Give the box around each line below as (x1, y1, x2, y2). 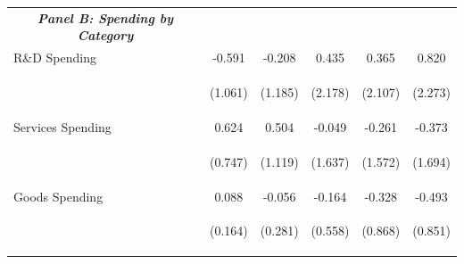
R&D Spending (13, 48, 96, 67)
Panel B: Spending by (37, 8, 174, 27)
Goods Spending (13, 186, 104, 205)
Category (77, 26, 134, 45)
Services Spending (13, 117, 112, 136)
